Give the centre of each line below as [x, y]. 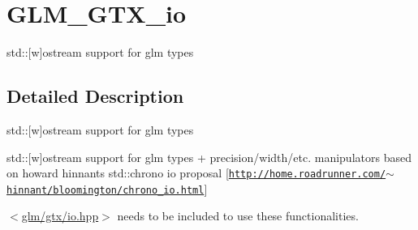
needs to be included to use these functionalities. [238, 216]
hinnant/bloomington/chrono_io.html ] [107, 188]
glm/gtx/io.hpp [60, 216]
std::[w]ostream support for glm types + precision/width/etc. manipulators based [209, 157]
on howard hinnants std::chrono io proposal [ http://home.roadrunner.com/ [196, 173]
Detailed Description [95, 96]
